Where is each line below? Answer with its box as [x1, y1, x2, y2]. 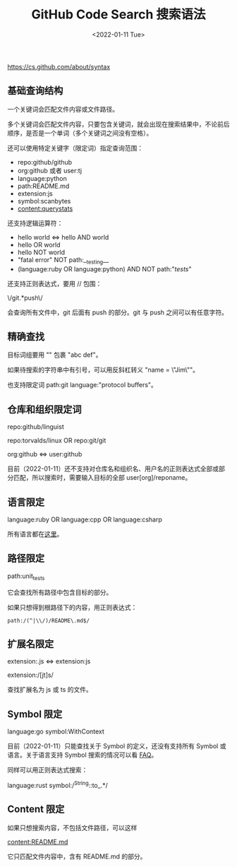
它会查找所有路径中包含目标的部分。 [7, 588, 113, 596]
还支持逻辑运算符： [7, 218, 63, 227]
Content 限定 [7, 803, 65, 815]
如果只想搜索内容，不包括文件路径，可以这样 [7, 823, 138, 832]
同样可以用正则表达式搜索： [7, 766, 88, 774]
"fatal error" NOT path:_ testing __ [17, 255, 109, 266]
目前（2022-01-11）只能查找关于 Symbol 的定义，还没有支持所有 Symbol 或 [7, 742, 226, 750]
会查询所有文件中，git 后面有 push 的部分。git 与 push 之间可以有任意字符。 [7, 308, 228, 317]
